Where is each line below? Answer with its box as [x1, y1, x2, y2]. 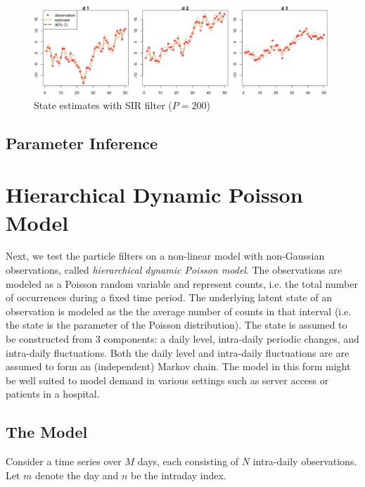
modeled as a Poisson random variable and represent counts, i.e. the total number [6, 276, 358, 291]
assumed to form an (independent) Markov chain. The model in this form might [6, 359, 351, 374]
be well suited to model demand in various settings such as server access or [6, 372, 329, 387]
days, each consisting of [137, 454, 239, 469]
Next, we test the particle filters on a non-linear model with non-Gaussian [6, 248, 325, 263]
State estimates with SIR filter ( [34, 97, 172, 112]
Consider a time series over [6, 454, 122, 469]
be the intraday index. [131, 467, 226, 482]
